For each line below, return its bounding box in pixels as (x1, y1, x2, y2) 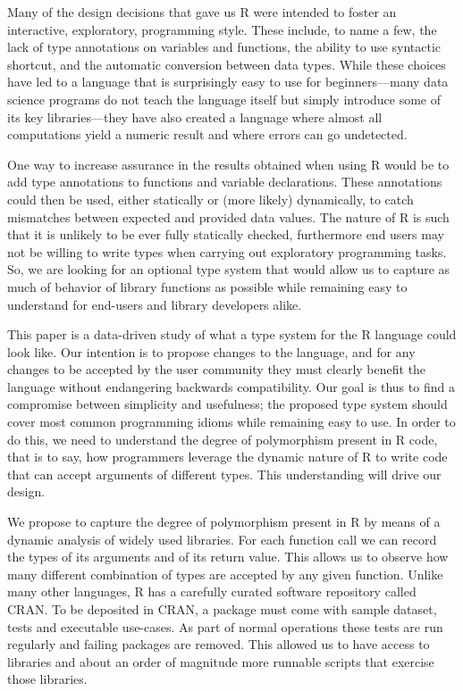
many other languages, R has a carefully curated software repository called (7, 582, 417, 601)
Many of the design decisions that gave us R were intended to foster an (7, 3, 397, 21)
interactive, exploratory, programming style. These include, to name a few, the (7, 20, 437, 38)
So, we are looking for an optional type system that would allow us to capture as (7, 260, 450, 279)
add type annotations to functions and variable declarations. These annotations (7, 172, 442, 191)
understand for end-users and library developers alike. (7, 295, 302, 313)
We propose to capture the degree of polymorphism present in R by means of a (7, 512, 441, 531)
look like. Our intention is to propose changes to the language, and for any (7, 342, 416, 361)
